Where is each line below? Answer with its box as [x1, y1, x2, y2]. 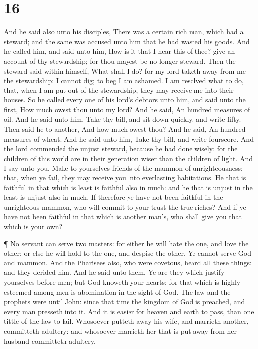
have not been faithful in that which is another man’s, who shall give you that [4, 211, 242, 222]
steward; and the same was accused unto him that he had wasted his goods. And [4, 36, 250, 46]
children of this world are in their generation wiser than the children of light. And [4, 153, 253, 163]
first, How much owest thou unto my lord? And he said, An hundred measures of [4, 104, 250, 114]
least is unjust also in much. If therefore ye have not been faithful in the [4, 192, 223, 202]
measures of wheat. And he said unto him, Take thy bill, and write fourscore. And [4, 133, 254, 144]
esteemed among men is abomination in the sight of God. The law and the [4, 286, 231, 297]
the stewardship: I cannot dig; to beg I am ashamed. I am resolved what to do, [4, 75, 244, 86]
